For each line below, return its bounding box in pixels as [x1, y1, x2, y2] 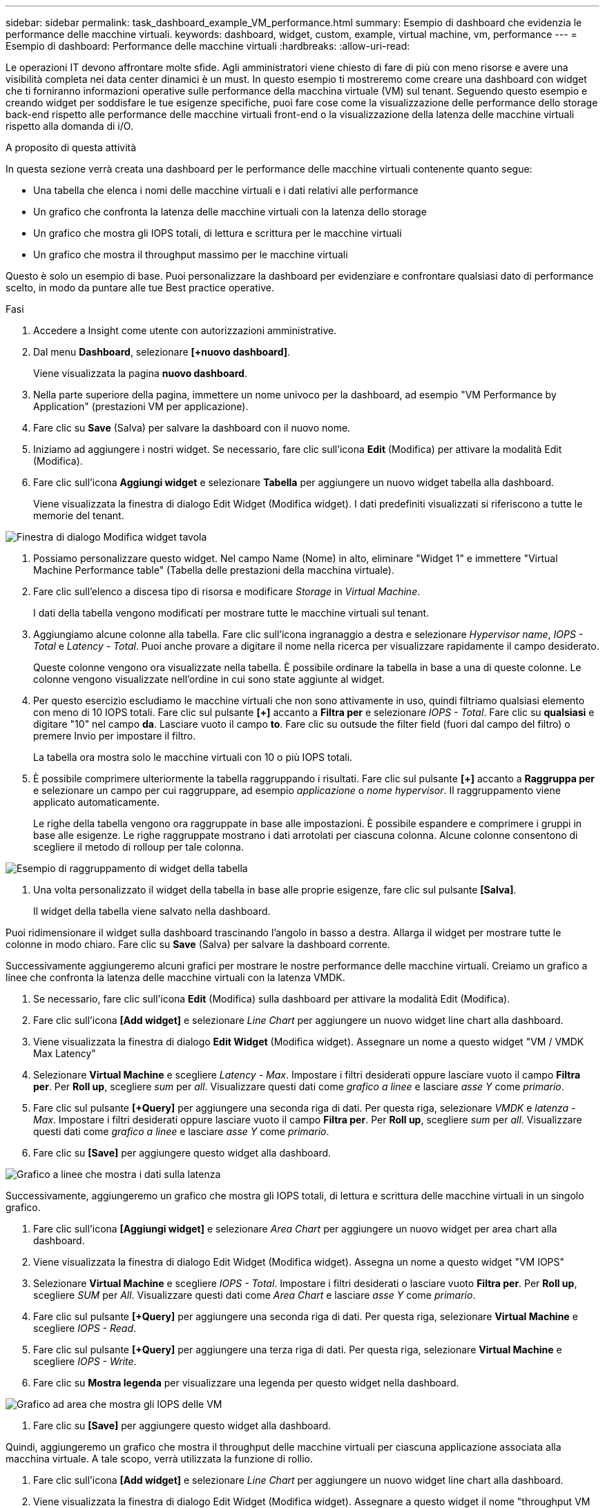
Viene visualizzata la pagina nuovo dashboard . [33, 367, 247, 379]
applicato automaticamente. [33, 796, 160, 808]
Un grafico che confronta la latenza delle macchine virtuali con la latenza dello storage [33, 206, 427, 217]
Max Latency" [33, 1047, 96, 1059]
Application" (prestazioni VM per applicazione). [33, 400, 249, 412]
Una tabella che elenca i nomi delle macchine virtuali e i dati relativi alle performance [33, 184, 419, 196]
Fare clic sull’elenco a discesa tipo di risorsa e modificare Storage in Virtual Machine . [33, 586, 421, 597]
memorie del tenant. [33, 510, 124, 521]
